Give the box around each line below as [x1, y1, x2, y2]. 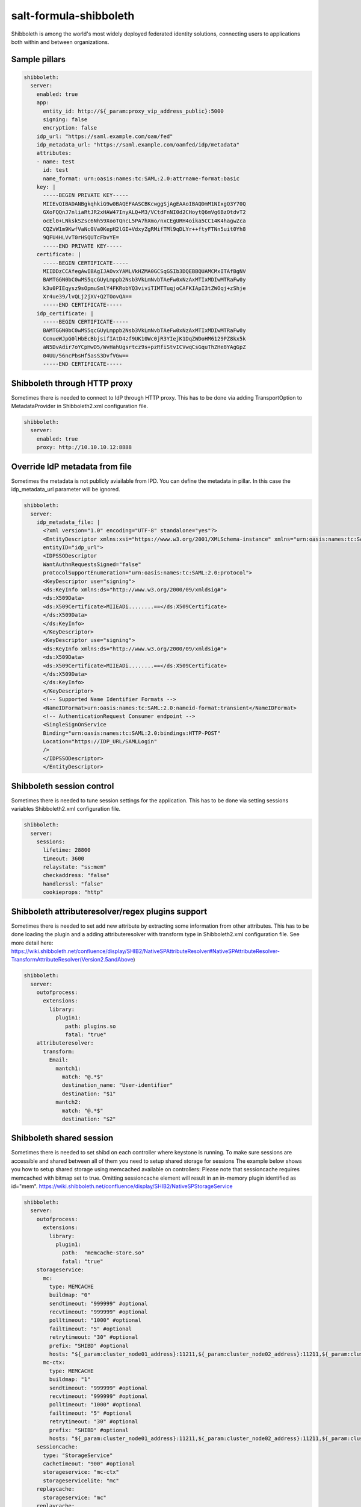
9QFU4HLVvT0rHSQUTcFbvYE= [43, 234, 120, 241]
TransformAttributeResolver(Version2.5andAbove [11, 956, 134, 963]
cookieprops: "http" [43, 889, 103, 896]
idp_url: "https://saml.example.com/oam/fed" [36, 133, 173, 140]
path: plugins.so [65, 1022, 117, 1030]
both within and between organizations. [11, 38, 110, 45]
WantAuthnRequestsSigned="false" [43, 561, 141, 568]
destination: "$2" [61, 1115, 117, 1122]
